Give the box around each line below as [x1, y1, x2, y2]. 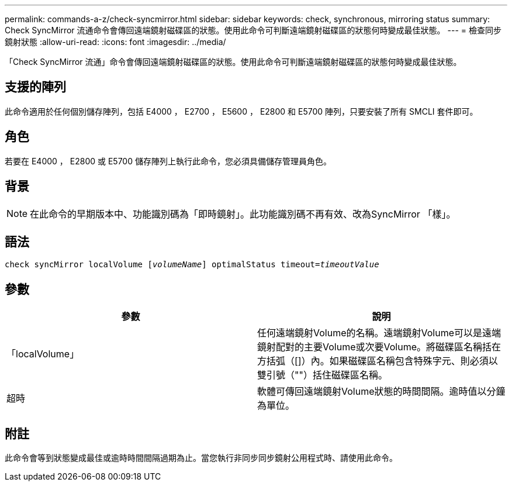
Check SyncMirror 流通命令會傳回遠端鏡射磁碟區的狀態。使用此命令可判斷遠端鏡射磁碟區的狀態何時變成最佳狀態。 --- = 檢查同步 [5, 25, 501, 35]
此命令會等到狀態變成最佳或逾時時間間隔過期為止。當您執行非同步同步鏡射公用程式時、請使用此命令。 [5, 453, 397, 463]
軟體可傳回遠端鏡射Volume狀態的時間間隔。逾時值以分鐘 [257, 385, 506, 398]
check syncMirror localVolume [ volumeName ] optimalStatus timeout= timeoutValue [5, 260, 379, 270]
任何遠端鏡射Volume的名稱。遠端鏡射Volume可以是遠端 [257, 327, 501, 339]
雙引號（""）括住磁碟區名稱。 [257, 369, 388, 381]
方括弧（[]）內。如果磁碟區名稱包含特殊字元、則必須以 [257, 355, 498, 367]
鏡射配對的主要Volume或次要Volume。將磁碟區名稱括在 [257, 341, 501, 353]
